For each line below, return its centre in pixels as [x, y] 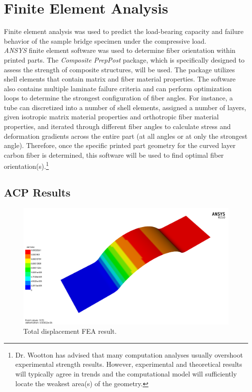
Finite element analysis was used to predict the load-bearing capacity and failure [124, 31]
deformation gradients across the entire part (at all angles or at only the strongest [126, 136]
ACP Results [37, 192]
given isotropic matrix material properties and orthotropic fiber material [111, 117]
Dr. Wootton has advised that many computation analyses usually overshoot [129, 354]
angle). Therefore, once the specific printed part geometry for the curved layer [120, 145]
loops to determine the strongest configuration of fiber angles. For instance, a [118, 98]
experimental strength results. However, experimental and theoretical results [129, 364]
